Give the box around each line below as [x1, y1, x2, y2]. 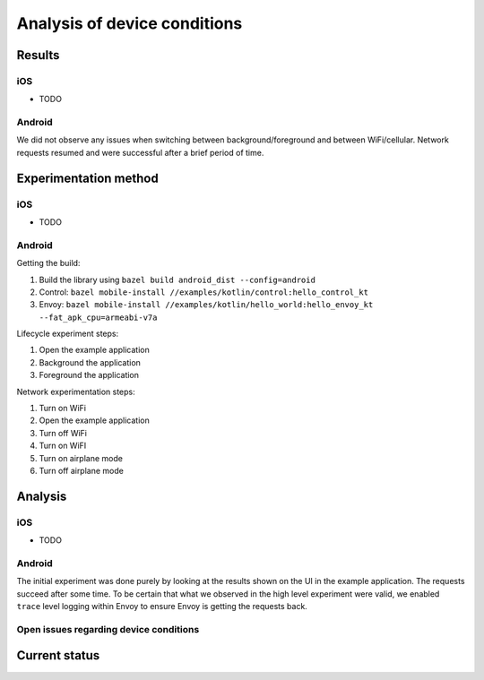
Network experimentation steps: [16, 386, 135, 397]
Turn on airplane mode [39, 452, 123, 463]
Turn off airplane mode [39, 466, 125, 476]
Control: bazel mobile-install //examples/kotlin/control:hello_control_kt [39, 287, 369, 297]
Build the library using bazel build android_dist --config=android [39, 274, 315, 285]
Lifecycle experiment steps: [16, 328, 119, 340]
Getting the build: [16, 258, 81, 269]
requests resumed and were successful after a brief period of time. [16, 147, 264, 158]
